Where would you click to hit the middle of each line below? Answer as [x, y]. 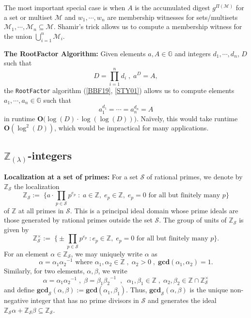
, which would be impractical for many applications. [131, 128]
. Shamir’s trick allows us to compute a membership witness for [148, 26]
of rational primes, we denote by [195, 177]
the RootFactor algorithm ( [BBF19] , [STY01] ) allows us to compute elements [119, 90]
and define [19, 290]
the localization [37, 186]
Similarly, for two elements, [44, 271]
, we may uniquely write [107, 253]
